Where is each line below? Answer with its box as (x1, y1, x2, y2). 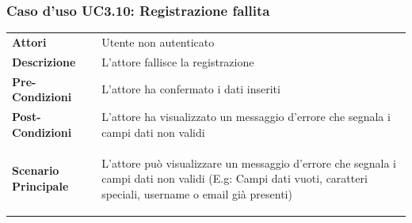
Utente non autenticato (101, 33, 215, 50)
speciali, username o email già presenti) (101, 185, 292, 202)
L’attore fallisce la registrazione (101, 53, 254, 70)
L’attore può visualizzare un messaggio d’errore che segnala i (101, 154, 396, 171)
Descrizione (12, 53, 76, 70)
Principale (12, 177, 69, 194)
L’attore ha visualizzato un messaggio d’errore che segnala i (101, 108, 391, 125)
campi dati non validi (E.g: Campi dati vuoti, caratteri (101, 170, 368, 187)
